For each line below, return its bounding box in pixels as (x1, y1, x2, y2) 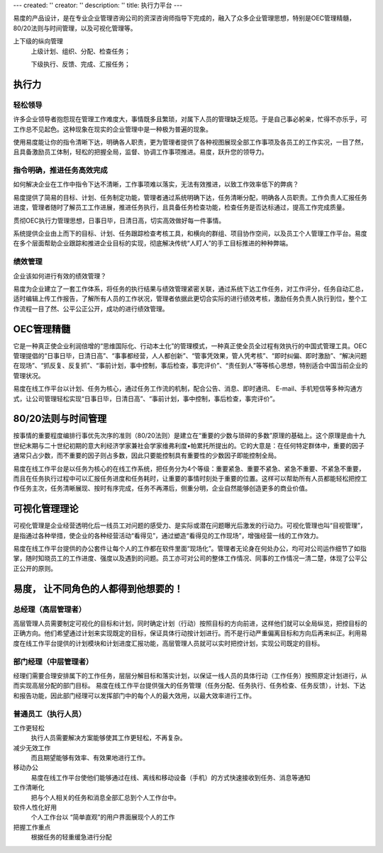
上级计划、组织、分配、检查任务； (30, 47, 131, 55)
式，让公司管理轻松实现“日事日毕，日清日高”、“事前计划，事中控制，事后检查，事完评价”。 (13, 394, 279, 403)
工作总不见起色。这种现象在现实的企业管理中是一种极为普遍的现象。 (13, 125, 212, 133)
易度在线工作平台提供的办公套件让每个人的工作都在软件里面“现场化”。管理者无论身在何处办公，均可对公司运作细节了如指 (13, 545, 367, 553)
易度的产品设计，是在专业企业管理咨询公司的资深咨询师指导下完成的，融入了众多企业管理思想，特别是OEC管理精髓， (13, 14, 356, 23)
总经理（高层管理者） (13, 604, 87, 614)
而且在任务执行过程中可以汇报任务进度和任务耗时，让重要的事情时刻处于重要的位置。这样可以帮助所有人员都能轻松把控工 (13, 474, 367, 483)
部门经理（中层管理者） (13, 657, 94, 667)
